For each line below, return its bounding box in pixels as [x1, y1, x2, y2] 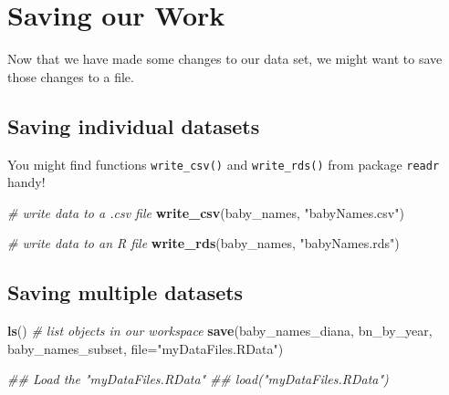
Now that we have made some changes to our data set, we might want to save [7, 49, 443, 68]
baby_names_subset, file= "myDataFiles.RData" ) [7, 338, 284, 358]
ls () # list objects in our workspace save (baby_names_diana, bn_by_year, [7, 321, 433, 340]
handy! [7, 172, 46, 192]
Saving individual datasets [7, 111, 260, 140]
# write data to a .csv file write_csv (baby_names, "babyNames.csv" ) [7, 203, 404, 222]
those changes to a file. [7, 67, 134, 86]
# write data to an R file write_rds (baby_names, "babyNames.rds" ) [7, 234, 400, 253]
